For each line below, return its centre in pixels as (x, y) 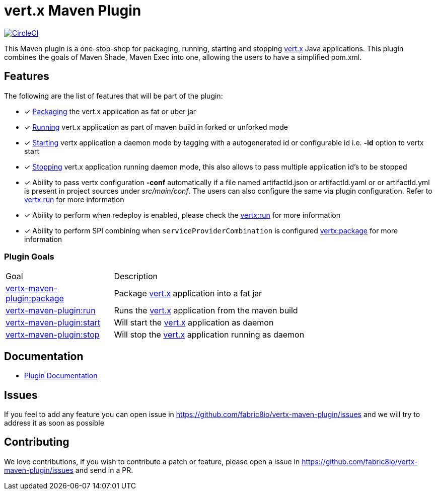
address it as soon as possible (54, 423)
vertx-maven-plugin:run (51, 311)
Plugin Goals (29, 256)
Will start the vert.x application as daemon (194, 323)
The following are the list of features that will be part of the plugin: (114, 96)
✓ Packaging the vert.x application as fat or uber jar (110, 111)
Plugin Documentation (61, 376)
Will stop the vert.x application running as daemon (209, 335)
